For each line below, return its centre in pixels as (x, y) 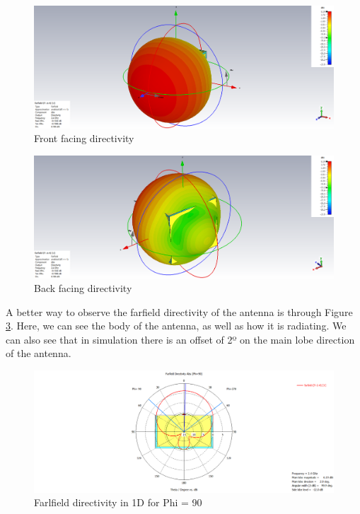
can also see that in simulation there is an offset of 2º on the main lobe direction (180, 339)
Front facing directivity (84, 138)
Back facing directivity (83, 288)
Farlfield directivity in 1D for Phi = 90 (118, 502)
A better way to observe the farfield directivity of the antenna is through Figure (179, 311)
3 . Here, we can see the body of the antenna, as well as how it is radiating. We (176, 326)
